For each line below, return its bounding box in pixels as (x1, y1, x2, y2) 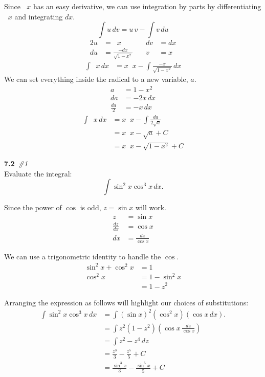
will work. (136, 202, 166, 213)
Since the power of (4, 202, 62, 213)
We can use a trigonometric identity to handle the (4, 251, 161, 261)
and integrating (14, 11, 63, 21)
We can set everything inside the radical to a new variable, (4, 74, 188, 84)
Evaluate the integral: (4, 168, 72, 179)
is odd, (80, 202, 101, 213)
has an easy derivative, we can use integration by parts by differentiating (33, 1, 261, 11)
